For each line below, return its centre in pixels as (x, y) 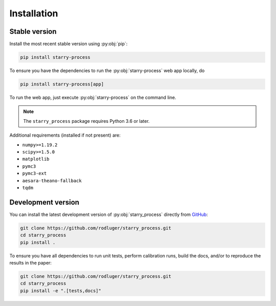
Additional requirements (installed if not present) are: (65, 135)
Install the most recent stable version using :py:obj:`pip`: (68, 44)
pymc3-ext (34, 173)
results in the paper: (31, 263)
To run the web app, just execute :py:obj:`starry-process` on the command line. (93, 97)
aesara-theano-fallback (52, 181)
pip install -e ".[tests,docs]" (61, 291)
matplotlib (36, 159)
